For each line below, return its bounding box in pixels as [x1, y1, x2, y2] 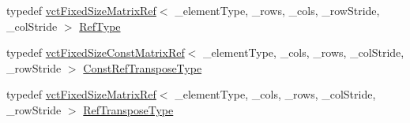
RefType [79, 17, 121, 34]
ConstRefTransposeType [83, 59, 202, 76]
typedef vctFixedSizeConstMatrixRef [6, 44, 185, 61]
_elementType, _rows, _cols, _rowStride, [175, 2, 380, 18]
